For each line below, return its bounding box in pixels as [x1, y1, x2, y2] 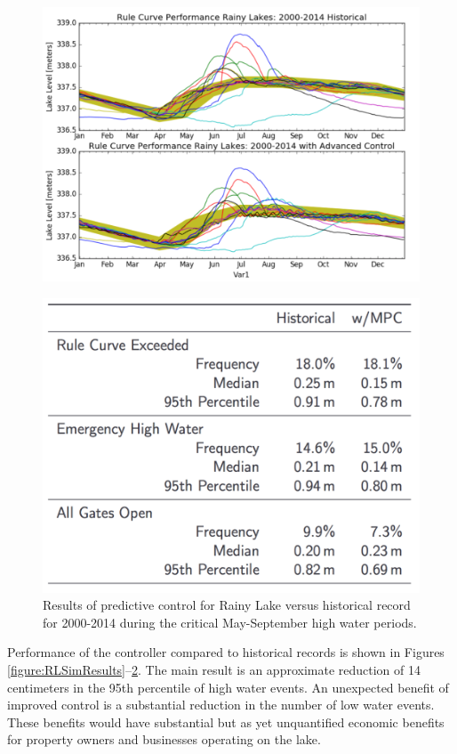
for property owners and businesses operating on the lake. [7, 730, 321, 749]
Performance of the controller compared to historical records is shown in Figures [7, 643, 445, 661]
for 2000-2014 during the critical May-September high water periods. [43, 612, 417, 631]
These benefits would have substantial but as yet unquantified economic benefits [7, 712, 445, 731]
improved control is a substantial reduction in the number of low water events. [7, 695, 435, 714]
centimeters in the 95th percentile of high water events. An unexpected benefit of [7, 677, 449, 696]
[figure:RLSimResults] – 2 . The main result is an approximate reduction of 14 [7, 660, 421, 678]
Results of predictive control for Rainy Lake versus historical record [43, 596, 411, 614]
